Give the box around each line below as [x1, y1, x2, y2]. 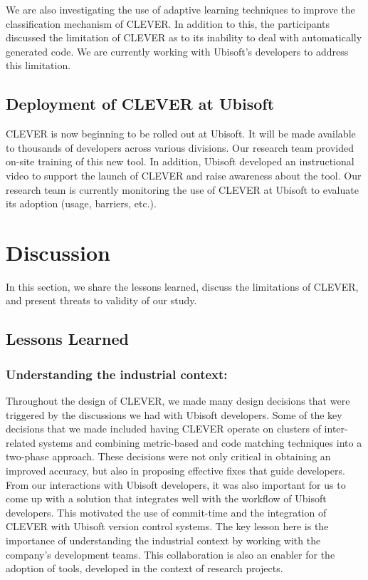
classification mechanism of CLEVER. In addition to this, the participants [6, 16, 330, 31]
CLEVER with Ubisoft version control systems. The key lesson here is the [6, 519, 329, 534]
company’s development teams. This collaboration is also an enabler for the [6, 547, 335, 561]
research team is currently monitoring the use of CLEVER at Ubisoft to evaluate [6, 182, 359, 197]
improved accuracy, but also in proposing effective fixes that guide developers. [6, 463, 345, 478]
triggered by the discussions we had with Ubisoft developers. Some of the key [6, 407, 342, 422]
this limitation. [6, 58, 71, 73]
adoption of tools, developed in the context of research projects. [6, 561, 283, 576]
